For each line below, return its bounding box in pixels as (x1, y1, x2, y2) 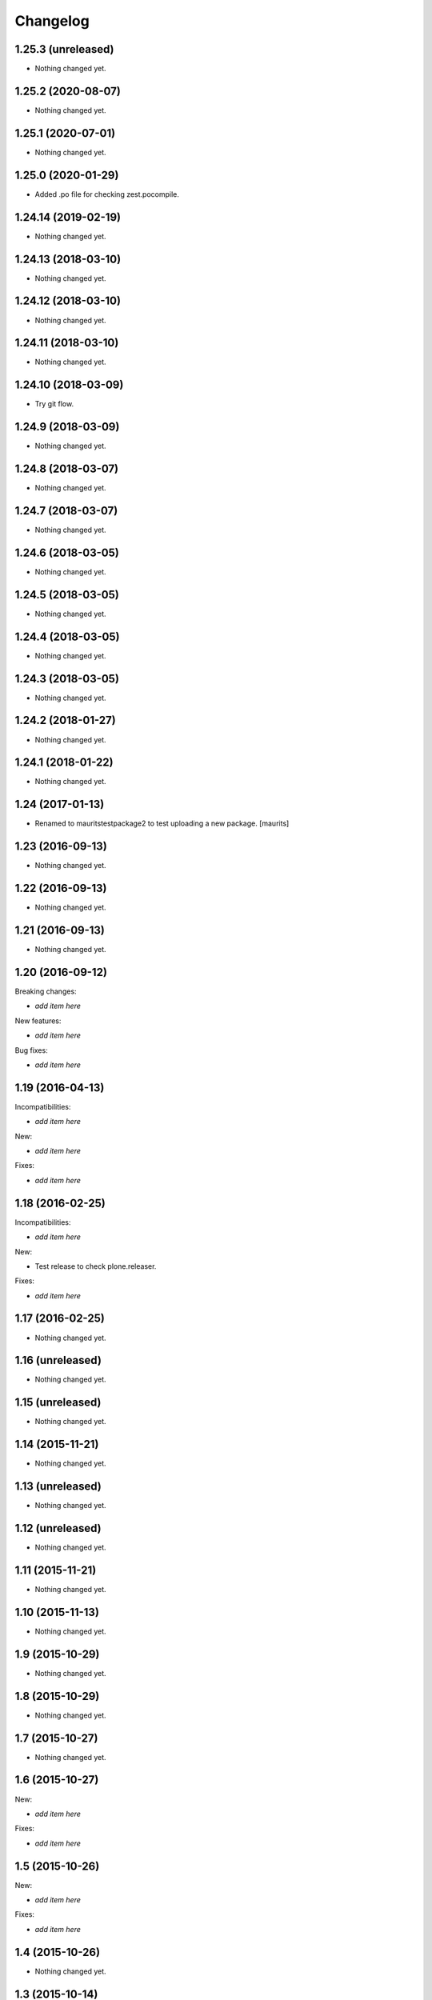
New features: (14, 1016, 62, 1026)
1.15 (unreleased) (14, 1396, 102, 1410)
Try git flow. (34, 399, 74, 409)
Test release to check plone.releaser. (34, 1261, 157, 1271)
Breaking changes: (14, 986, 77, 996)
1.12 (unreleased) (14, 1522, 102, 1535)
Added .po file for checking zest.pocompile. (34, 189, 180, 199)
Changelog (14, 12, 90, 30)
